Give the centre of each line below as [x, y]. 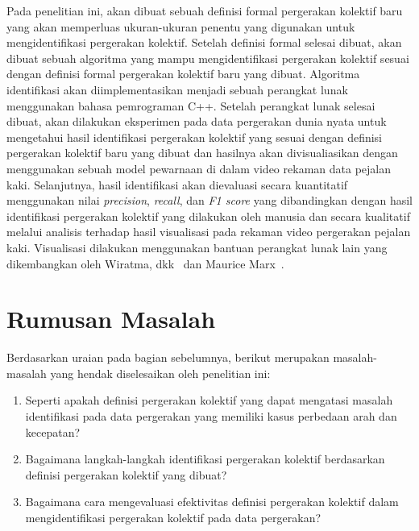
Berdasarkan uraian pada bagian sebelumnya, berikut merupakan [168, 357]
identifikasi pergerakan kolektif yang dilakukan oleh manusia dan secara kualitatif [208, 216]
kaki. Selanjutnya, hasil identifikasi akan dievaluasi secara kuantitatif [177, 184]
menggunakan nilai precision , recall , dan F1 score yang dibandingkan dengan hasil [209, 200]
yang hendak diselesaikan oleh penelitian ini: [160, 373]
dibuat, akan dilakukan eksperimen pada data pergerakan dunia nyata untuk [197, 121]
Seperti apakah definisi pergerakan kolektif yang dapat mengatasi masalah [209, 400]
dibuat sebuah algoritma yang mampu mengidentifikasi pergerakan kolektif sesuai [208, 58]
